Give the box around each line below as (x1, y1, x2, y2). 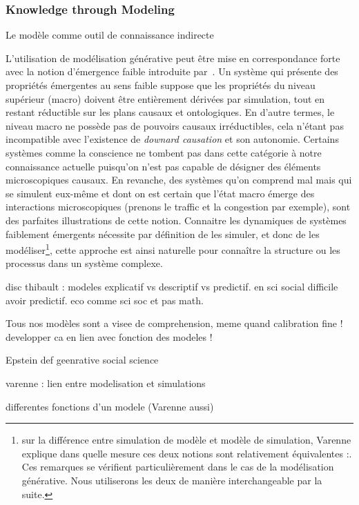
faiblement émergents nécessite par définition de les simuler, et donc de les (6, 226, 320, 241)
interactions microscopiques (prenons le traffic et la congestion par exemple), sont (6, 199, 351, 214)
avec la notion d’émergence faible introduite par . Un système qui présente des (6, 64, 338, 79)
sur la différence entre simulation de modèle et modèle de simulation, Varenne (21, 433, 351, 447)
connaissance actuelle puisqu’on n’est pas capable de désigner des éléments (6, 159, 321, 173)
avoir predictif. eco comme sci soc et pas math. (6, 293, 204, 307)
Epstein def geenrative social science (6, 353, 159, 367)
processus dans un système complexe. (6, 256, 163, 270)
